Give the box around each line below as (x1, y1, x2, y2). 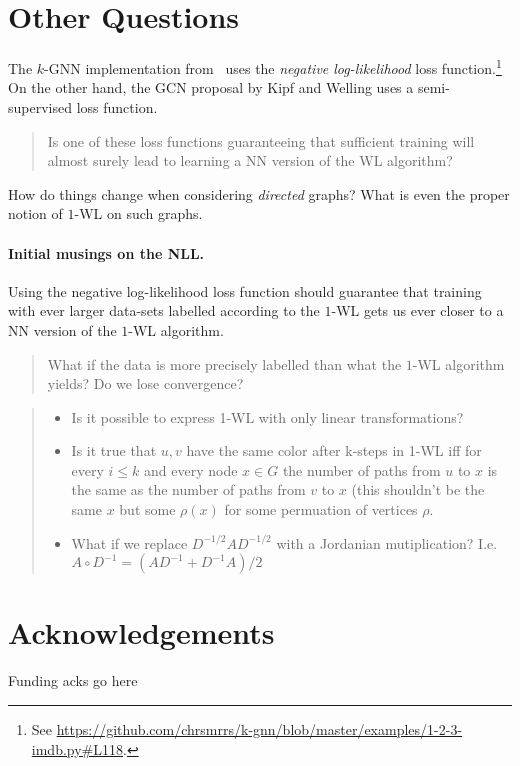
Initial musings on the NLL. (8, 242, 205, 263)
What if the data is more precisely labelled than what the (47, 353, 402, 374)
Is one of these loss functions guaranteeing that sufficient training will (47, 130, 475, 151)
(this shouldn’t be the (351, 479, 485, 500)
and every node (144, 459, 238, 480)
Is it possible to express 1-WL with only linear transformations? (71, 406, 464, 427)
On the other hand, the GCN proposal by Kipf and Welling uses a (8, 77, 414, 98)
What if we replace (71, 532, 188, 553)
